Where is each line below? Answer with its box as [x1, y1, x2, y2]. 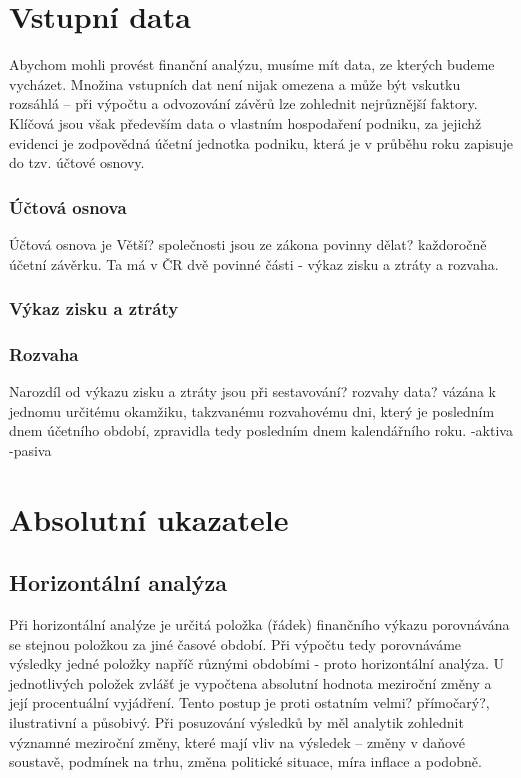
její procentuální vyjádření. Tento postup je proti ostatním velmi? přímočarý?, [9, 692, 490, 713]
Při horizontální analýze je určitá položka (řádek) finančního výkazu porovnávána [9, 614, 510, 635]
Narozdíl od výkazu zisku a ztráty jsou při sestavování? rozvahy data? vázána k [9, 381, 496, 402]
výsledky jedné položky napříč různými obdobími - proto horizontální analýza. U [9, 653, 504, 674]
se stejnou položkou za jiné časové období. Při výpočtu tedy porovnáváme [9, 633, 462, 654]
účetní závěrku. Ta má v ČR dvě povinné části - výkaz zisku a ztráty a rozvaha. [9, 253, 499, 274]
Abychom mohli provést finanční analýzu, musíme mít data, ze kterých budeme [9, 54, 495, 75]
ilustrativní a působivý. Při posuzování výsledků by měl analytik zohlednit [9, 712, 464, 733]
